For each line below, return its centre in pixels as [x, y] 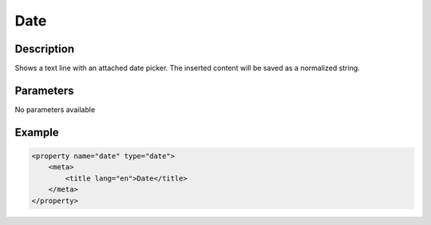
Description [45, 49]
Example [37, 132]
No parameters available [55, 109]
